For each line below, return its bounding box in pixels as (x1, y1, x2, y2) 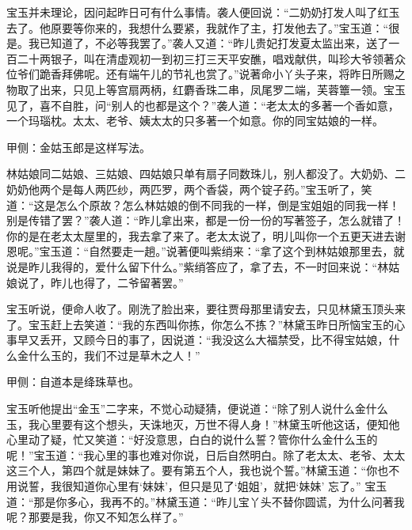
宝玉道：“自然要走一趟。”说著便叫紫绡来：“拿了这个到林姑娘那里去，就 (39, 243, 405, 259)
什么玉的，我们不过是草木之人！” (28, 346, 200, 363)
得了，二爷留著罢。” (83, 274, 184, 290)
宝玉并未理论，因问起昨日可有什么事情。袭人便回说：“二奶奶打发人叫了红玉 (6, 4, 400, 20)
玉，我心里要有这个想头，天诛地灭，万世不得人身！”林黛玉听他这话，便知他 (6, 415, 400, 432)
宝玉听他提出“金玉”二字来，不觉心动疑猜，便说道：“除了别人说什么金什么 (6, 400, 388, 417)
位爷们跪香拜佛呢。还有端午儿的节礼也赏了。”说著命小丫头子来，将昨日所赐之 (6, 66, 406, 82)
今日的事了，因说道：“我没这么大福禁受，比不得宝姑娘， (94, 331, 389, 348)
